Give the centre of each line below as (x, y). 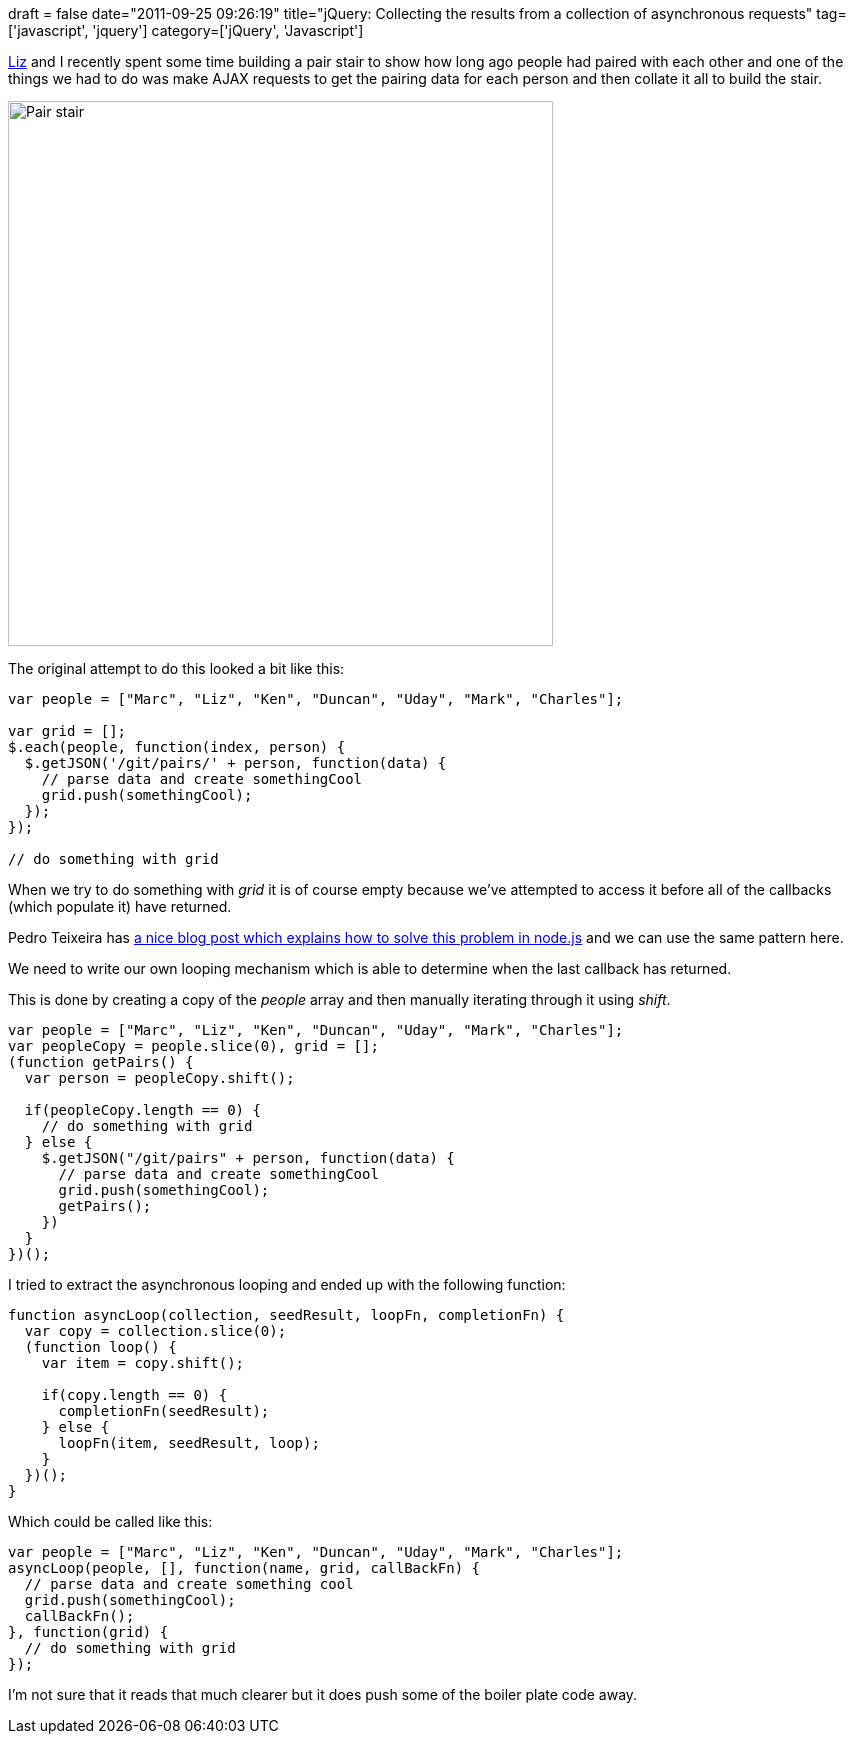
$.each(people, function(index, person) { (177, 747)
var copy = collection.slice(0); (155, 1331)
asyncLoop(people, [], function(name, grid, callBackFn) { (244, 1568)
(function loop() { (100, 1347)
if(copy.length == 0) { (134, 1395)
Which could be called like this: (110, 1521)
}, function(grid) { (88, 1632)
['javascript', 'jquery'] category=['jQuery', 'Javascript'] (186, 30)
